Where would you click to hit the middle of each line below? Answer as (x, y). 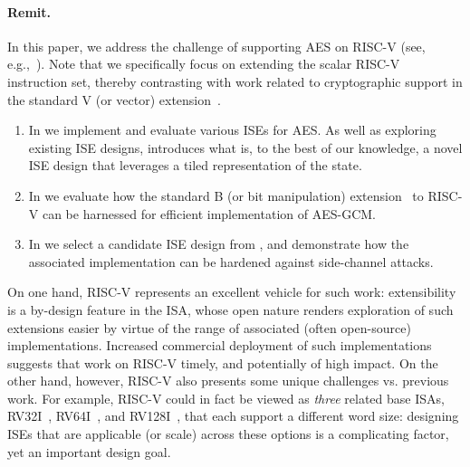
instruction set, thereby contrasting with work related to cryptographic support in (235, 81)
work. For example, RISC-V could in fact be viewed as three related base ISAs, (226, 398)
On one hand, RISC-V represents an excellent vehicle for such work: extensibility (232, 292)
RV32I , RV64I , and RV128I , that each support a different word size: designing (233, 416)
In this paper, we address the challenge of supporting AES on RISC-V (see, (216, 46)
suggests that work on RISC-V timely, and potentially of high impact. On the (223, 362)
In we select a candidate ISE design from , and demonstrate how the (219, 244)
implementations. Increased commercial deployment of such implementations (220, 345)
